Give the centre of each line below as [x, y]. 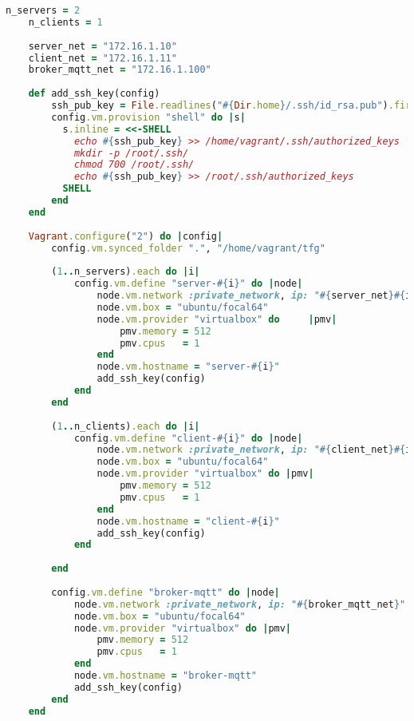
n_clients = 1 [65, 22]
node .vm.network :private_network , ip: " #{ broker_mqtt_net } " [240, 604]
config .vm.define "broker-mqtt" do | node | [166, 592]
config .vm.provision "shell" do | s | [148, 117]
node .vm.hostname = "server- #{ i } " [188, 367]
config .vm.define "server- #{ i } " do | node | [188, 284]
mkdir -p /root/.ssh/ [131, 153]
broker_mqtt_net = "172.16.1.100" [120, 70]
